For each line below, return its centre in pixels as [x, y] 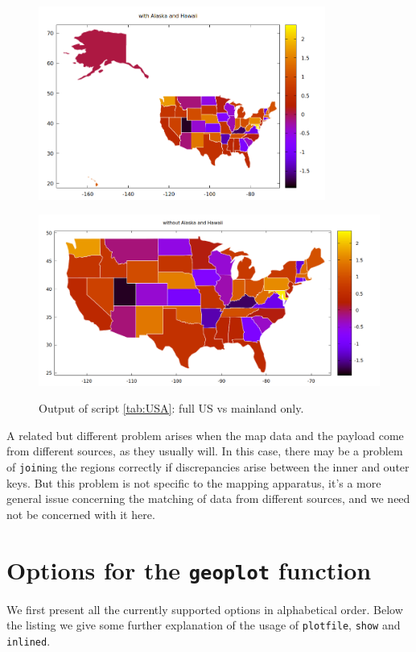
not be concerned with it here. [81, 514]
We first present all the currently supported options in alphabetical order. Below [205, 609]
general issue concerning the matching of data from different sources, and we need [208, 498]
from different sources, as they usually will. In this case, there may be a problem [205, 451]
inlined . [29, 640]
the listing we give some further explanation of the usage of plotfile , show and [204, 625]
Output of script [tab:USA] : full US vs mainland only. [171, 408]
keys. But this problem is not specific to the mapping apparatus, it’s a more [194, 482]
